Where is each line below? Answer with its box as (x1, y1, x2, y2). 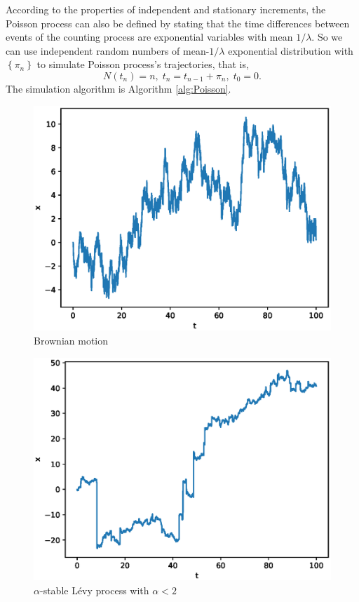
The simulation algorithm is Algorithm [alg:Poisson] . (6, 81, 231, 95)
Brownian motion (34, 333, 109, 348)
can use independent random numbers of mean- (6, 43, 210, 58)
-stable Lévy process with (39, 582, 149, 597)
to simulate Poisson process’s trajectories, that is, (36, 57, 249, 72)
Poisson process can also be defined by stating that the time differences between (6, 15, 350, 30)
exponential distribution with (228, 43, 353, 58)
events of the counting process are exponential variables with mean (6, 29, 293, 44)
